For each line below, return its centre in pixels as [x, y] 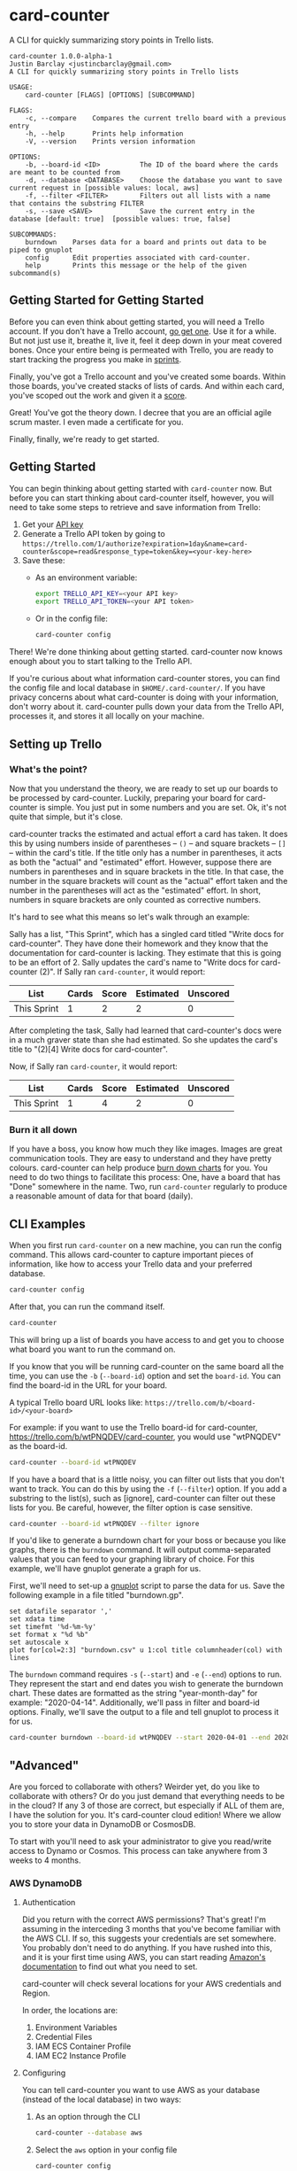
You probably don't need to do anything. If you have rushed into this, [147, 1948]
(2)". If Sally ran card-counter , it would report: [122, 972]
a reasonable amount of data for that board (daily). [101, 1196]
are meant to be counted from [65, 172]
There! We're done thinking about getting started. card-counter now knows [146, 652]
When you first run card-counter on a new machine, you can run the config [146, 1244]
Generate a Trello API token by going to [93, 533]
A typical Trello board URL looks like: [76, 1402]
